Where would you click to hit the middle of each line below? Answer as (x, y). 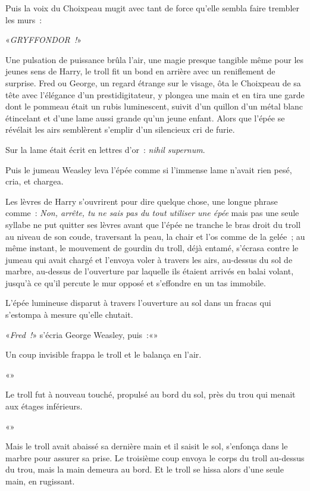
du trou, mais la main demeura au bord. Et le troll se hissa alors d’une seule (145, 469)
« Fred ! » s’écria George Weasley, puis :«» (82, 334)
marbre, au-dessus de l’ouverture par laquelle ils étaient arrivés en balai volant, (150, 271)
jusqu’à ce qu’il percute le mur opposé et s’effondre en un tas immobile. (136, 282)
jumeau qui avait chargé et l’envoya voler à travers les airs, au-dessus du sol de (149, 259)
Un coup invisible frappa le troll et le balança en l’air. (104, 354)
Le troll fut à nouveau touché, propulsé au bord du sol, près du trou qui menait (151, 394)
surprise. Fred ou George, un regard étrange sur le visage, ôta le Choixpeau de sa (153, 82)
